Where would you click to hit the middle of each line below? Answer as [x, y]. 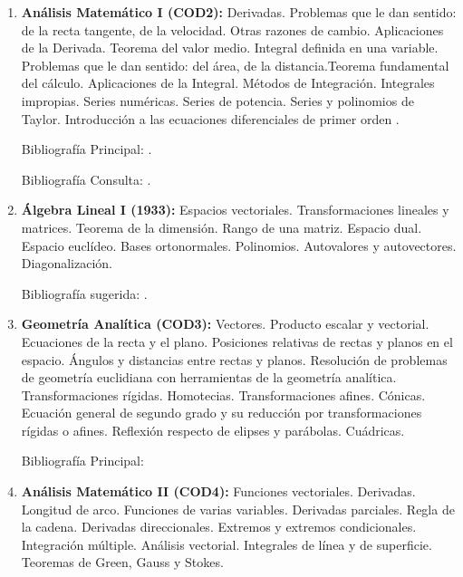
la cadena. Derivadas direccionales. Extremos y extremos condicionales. [219, 527]
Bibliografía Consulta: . [86, 179]
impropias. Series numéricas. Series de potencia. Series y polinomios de [217, 100]
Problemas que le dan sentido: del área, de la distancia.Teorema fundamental [235, 65]
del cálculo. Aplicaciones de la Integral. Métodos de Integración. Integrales [228, 83]
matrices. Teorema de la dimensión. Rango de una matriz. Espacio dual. [222, 227]
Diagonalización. [67, 263]
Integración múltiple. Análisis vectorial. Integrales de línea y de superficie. [227, 544]
